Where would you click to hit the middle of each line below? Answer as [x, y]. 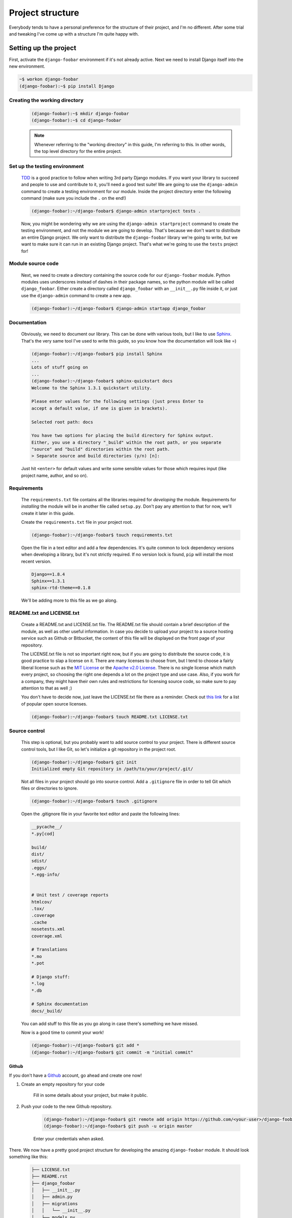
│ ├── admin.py [52, 1197]
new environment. [27, 66]
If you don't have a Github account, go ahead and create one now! [75, 1075]
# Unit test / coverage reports [70, 895]
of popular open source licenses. [54, 704]
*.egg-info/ [46, 875]
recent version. [36, 561]
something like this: [28, 1157]
